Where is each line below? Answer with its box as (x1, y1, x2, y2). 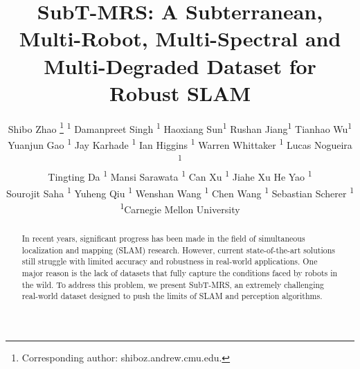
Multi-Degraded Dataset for (44, 51, 316, 80)
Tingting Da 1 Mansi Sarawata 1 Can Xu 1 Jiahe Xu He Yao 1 (48, 168, 312, 184)
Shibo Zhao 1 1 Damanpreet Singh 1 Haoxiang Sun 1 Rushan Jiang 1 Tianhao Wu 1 (8, 119, 352, 136)
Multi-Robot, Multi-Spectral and (19, 24, 341, 53)
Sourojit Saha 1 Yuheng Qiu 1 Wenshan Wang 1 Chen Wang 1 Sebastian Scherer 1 (6, 183, 354, 200)
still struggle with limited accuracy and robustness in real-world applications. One (21, 255, 318, 267)
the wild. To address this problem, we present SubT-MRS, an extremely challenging (21, 278, 325, 290)
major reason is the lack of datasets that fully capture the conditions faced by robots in (21, 267, 338, 278)
